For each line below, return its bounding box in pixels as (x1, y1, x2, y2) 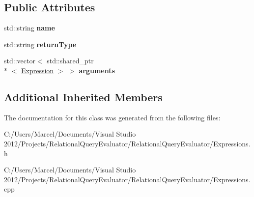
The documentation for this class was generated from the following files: (4, 112, 221, 122)
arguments (79, 65, 115, 75)
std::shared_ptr (47, 56, 94, 66)
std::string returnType (4, 39, 77, 49)
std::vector (4, 56, 35, 66)
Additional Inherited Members (4, 89, 163, 104)
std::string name (4, 23, 55, 33)
